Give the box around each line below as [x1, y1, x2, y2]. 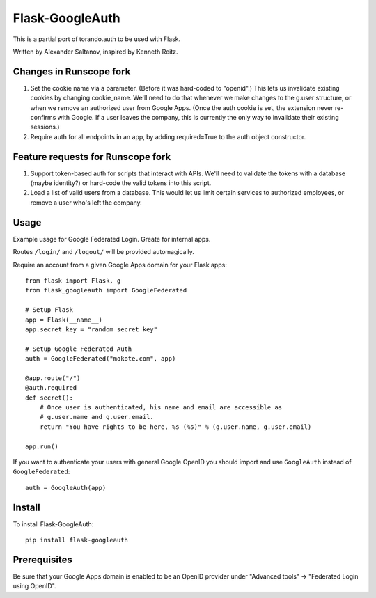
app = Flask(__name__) [25, 315, 103, 324]
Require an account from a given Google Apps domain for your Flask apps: [13, 260, 228, 269]
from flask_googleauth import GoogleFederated [25, 286, 187, 294]
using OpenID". [13, 582, 56, 590]
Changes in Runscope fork [13, 65, 131, 77]
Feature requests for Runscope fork [13, 150, 171, 163]
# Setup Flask [25, 306, 73, 314]
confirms [30, 113, 56, 122]
